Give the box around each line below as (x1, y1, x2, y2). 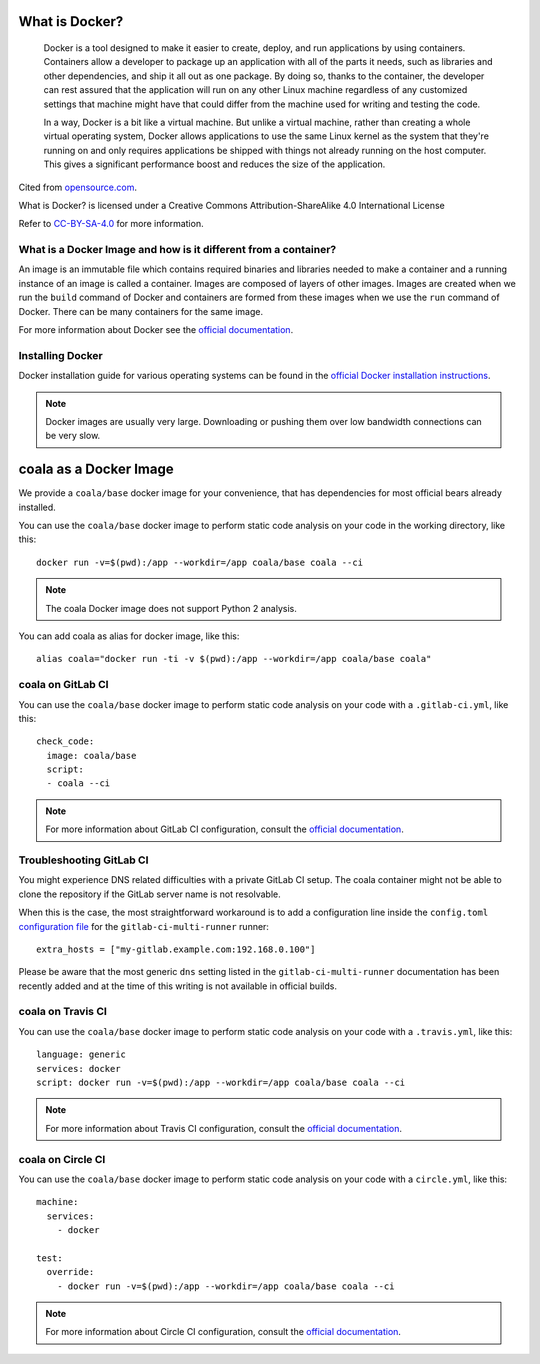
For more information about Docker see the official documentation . (18, 324, 294, 336)
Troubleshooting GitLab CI (18, 853, 149, 867)
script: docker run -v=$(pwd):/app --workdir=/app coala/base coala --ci (36, 1077, 406, 1089)
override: (46, 1266, 95, 1278)
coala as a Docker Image (18, 461, 174, 478)
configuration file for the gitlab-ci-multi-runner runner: (18, 920, 270, 932)
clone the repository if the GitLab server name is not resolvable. (18, 888, 282, 900)
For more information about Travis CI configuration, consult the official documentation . (45, 1122, 403, 1134)
